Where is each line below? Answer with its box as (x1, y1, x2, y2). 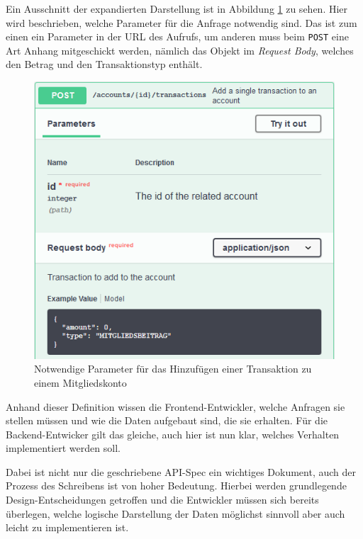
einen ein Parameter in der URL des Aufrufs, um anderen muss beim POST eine (6, 29, 349, 44)
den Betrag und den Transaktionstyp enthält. (6, 57, 203, 72)
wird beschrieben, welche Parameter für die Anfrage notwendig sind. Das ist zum (6, 15, 357, 30)
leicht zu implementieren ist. (6, 520, 129, 535)
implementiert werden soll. (6, 441, 121, 455)
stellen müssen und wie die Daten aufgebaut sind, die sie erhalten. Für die (6, 413, 328, 428)
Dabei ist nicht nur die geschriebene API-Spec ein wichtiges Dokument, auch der (6, 464, 357, 479)
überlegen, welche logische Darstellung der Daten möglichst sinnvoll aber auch (6, 506, 345, 521)
